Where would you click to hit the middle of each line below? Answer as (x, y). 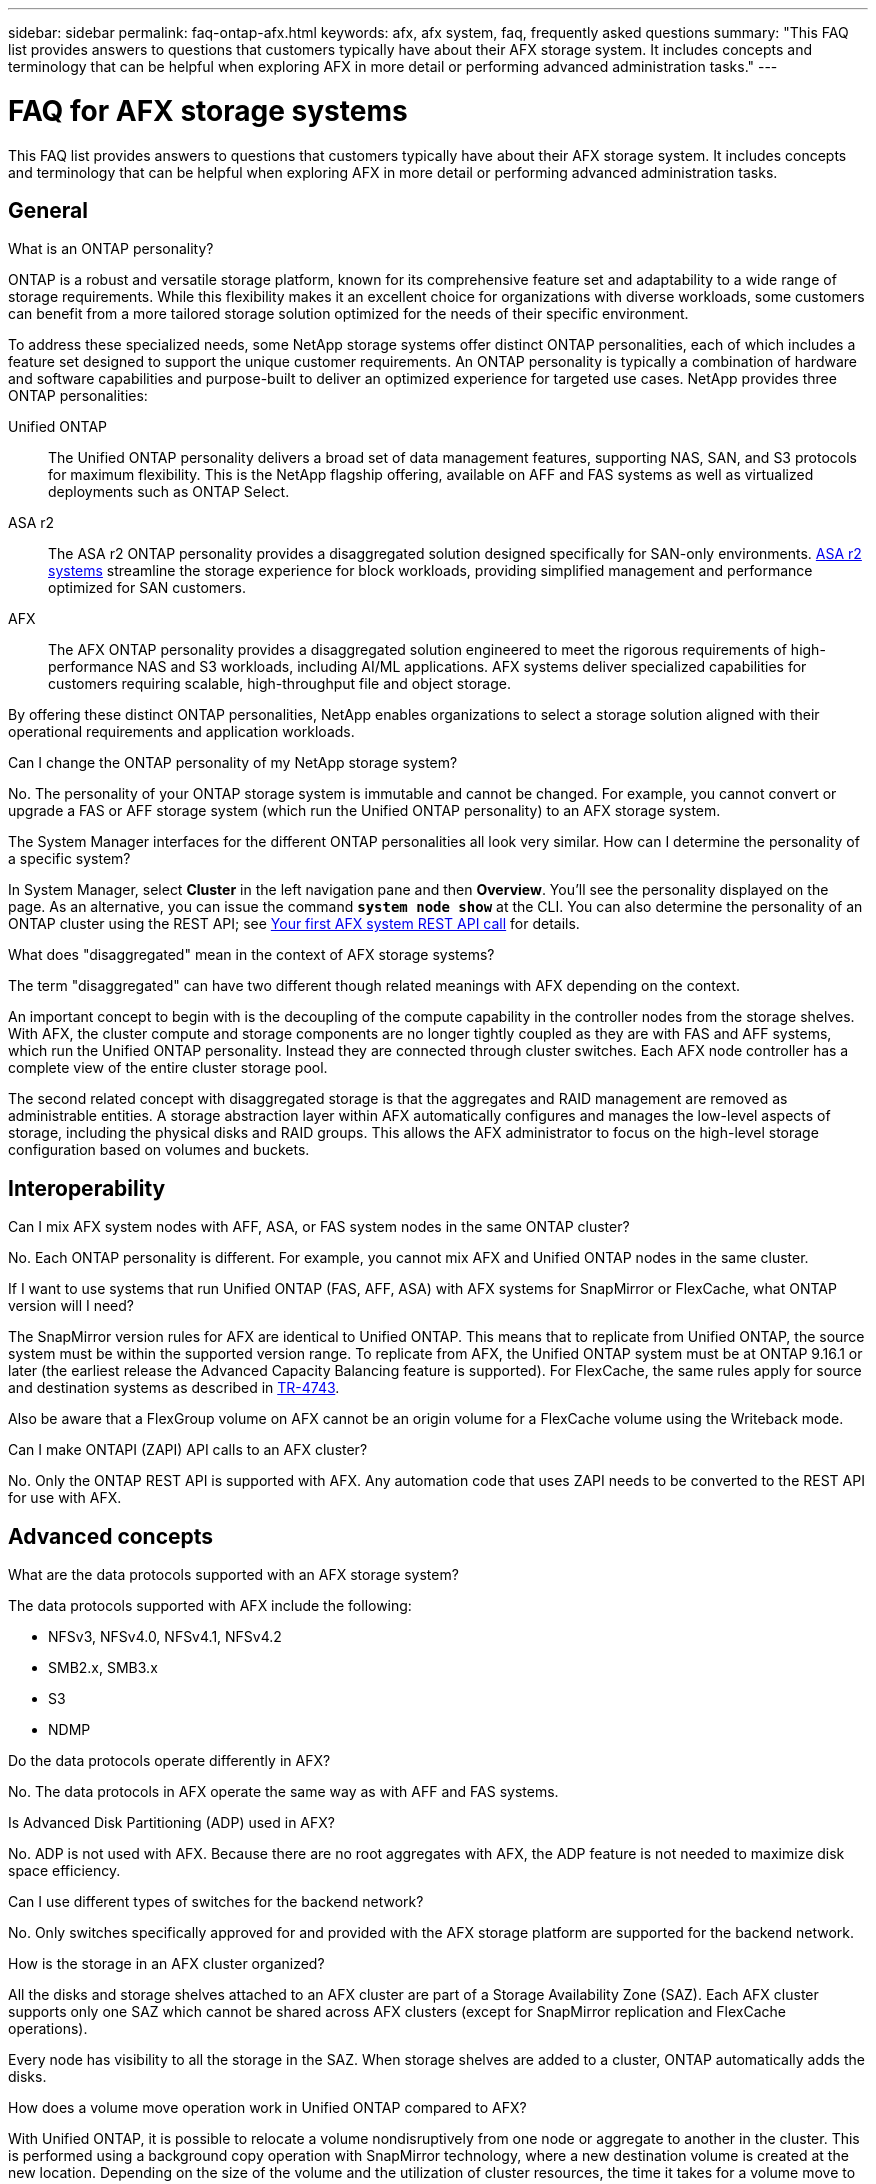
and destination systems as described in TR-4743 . (174, 1388)
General (48, 210)
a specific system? (69, 859)
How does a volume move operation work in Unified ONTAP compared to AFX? (267, 2108)
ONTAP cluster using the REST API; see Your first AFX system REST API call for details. (294, 924)
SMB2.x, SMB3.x (103, 1668)
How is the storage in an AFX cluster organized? (166, 1964)
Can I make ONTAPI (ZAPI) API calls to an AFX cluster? (188, 1450)
